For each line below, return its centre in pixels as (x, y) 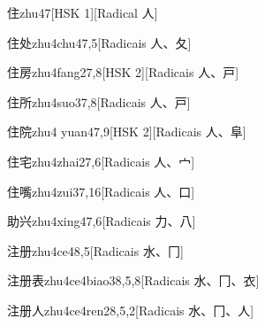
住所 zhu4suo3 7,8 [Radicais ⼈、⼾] (99, 101)
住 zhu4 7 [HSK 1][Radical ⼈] (83, 12)
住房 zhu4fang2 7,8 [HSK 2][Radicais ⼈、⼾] (123, 72)
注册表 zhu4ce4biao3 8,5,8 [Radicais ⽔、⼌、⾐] (133, 280)
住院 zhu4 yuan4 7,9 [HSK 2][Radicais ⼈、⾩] (127, 132)
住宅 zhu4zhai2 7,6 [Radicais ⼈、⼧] (101, 161)
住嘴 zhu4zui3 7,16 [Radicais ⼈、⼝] (101, 191)
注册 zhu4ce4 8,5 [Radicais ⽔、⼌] (95, 250)
